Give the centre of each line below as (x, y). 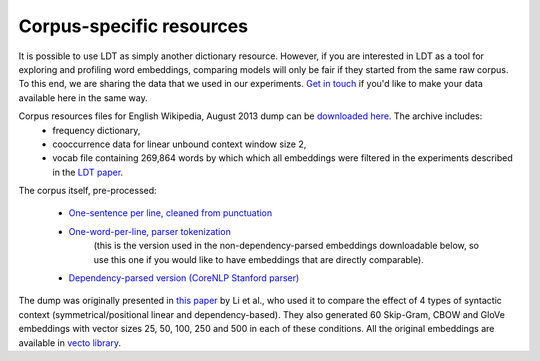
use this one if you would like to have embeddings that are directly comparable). (258, 259)
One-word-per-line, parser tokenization (150, 231)
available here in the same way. (83, 97)
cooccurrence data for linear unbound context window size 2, (179, 144)
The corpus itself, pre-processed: (87, 191)
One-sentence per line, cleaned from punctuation (170, 213)
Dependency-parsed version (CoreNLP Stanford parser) (184, 278)
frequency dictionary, (96, 130)
